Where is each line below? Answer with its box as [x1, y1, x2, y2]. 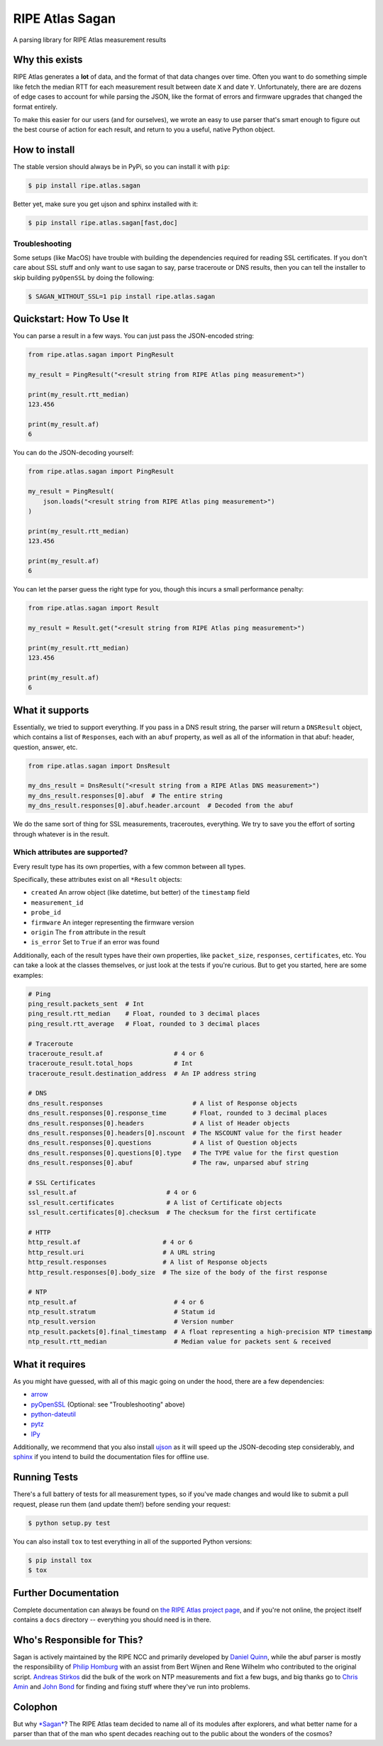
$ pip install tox [28, 1556, 92, 1564]
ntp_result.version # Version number [28, 1318, 234, 1326]
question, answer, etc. [13, 743, 78, 751]
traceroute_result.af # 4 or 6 [28, 1049, 204, 1057]
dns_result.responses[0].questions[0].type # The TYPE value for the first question [28, 1149, 339, 1157]
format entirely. [13, 102, 58, 111]
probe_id [30, 909, 62, 917]
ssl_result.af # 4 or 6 [28, 1189, 196, 1196]
